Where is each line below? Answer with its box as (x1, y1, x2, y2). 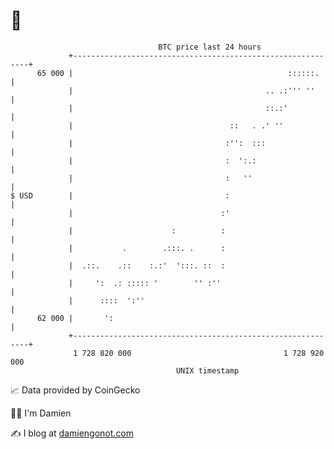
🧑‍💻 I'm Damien (10, 407, 72, 419)
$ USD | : (10, 190, 230, 201)
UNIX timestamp (175, 365, 240, 376)
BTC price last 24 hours (158, 42, 262, 52)
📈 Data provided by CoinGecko (10, 384, 141, 396)
